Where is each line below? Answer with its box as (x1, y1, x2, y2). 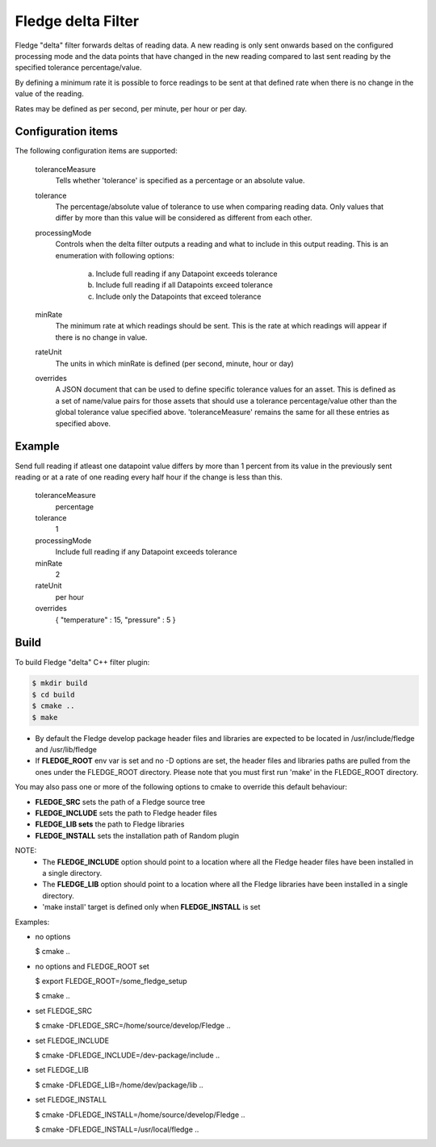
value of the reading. (15, 89, 84, 98)
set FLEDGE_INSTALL (35, 1095, 107, 1105)
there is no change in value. (55, 332, 148, 342)
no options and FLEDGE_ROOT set (35, 961, 149, 971)
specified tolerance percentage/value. (15, 63, 142, 73)
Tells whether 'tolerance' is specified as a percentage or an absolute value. (55, 176, 305, 186)
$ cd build (31, 690, 75, 699)
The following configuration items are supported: (15, 146, 178, 156)
